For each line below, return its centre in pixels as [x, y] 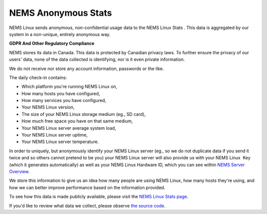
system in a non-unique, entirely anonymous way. [60, 34]
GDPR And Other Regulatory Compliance [52, 43]
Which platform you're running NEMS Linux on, [69, 87]
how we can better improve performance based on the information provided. [87, 187]
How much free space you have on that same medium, [77, 121]
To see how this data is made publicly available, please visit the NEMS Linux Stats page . [99, 197]
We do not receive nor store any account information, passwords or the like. [87, 69]
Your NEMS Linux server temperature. [60, 142]
